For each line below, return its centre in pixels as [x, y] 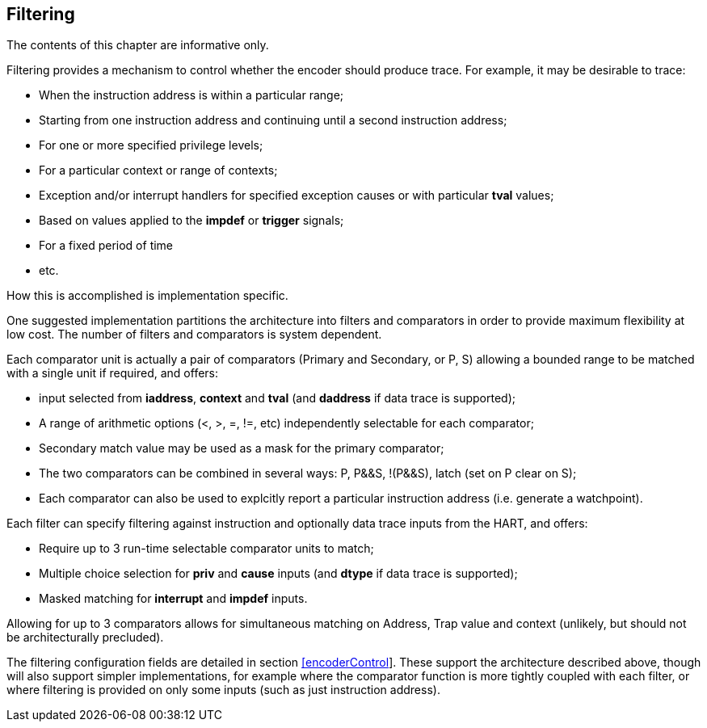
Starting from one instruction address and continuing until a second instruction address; [273, 120]
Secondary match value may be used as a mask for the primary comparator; [242, 448]
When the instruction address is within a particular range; [191, 95]
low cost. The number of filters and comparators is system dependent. [194, 335]
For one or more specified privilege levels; [151, 145]
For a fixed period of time [106, 246]
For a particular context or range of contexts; [158, 170]
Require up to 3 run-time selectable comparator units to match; [206, 549]
